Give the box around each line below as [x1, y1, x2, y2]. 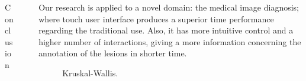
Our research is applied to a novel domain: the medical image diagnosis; [38, 1, 299, 13]
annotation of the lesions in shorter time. [38, 47, 187, 59]
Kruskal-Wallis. [62, 66, 118, 79]
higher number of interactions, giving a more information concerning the [38, 35, 301, 48]
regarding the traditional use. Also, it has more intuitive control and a [38, 24, 294, 36]
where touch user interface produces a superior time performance [38, 12, 274, 25]
